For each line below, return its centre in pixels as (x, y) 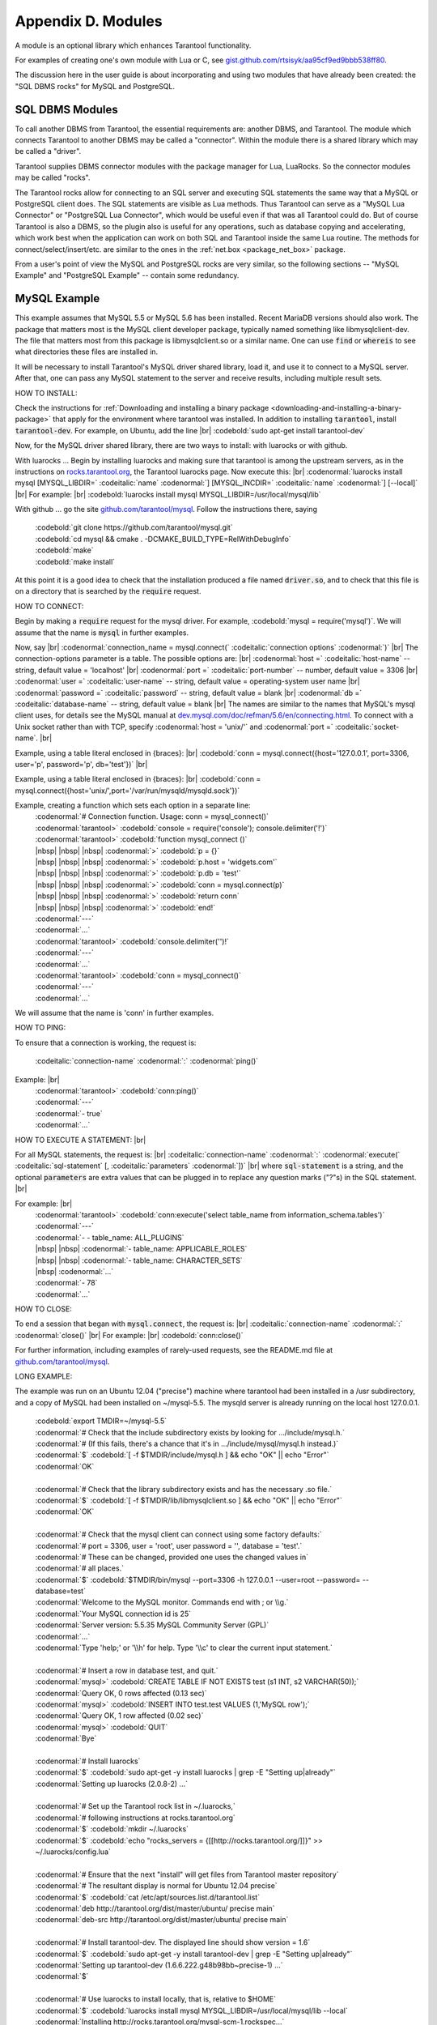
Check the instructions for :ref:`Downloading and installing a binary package (142, 407)
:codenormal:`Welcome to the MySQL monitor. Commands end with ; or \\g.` (162, 1602)
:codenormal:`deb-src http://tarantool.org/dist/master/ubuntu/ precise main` (162, 1920)
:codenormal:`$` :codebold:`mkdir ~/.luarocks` (112, 1829)
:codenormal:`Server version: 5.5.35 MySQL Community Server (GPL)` (152, 1625)
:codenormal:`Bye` (66, 1738)
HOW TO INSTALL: (46, 393)
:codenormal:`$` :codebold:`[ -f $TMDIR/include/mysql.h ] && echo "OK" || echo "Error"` (182, 1455)
